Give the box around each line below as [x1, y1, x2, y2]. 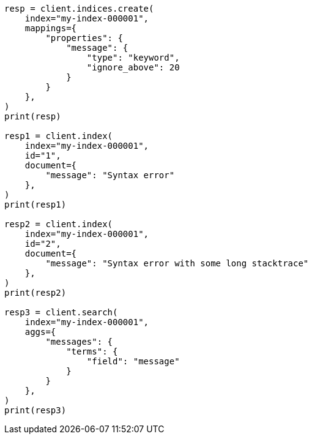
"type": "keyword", [86, 53, 180, 62]
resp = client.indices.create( [4, 4, 154, 13]
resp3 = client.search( [4, 307, 118, 317]
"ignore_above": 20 [86, 62, 180, 72]
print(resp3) [4, 405, 67, 415]
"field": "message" [86, 356, 180, 366]
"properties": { [45, 33, 123, 43]
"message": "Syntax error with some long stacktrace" [45, 258, 309, 268]
